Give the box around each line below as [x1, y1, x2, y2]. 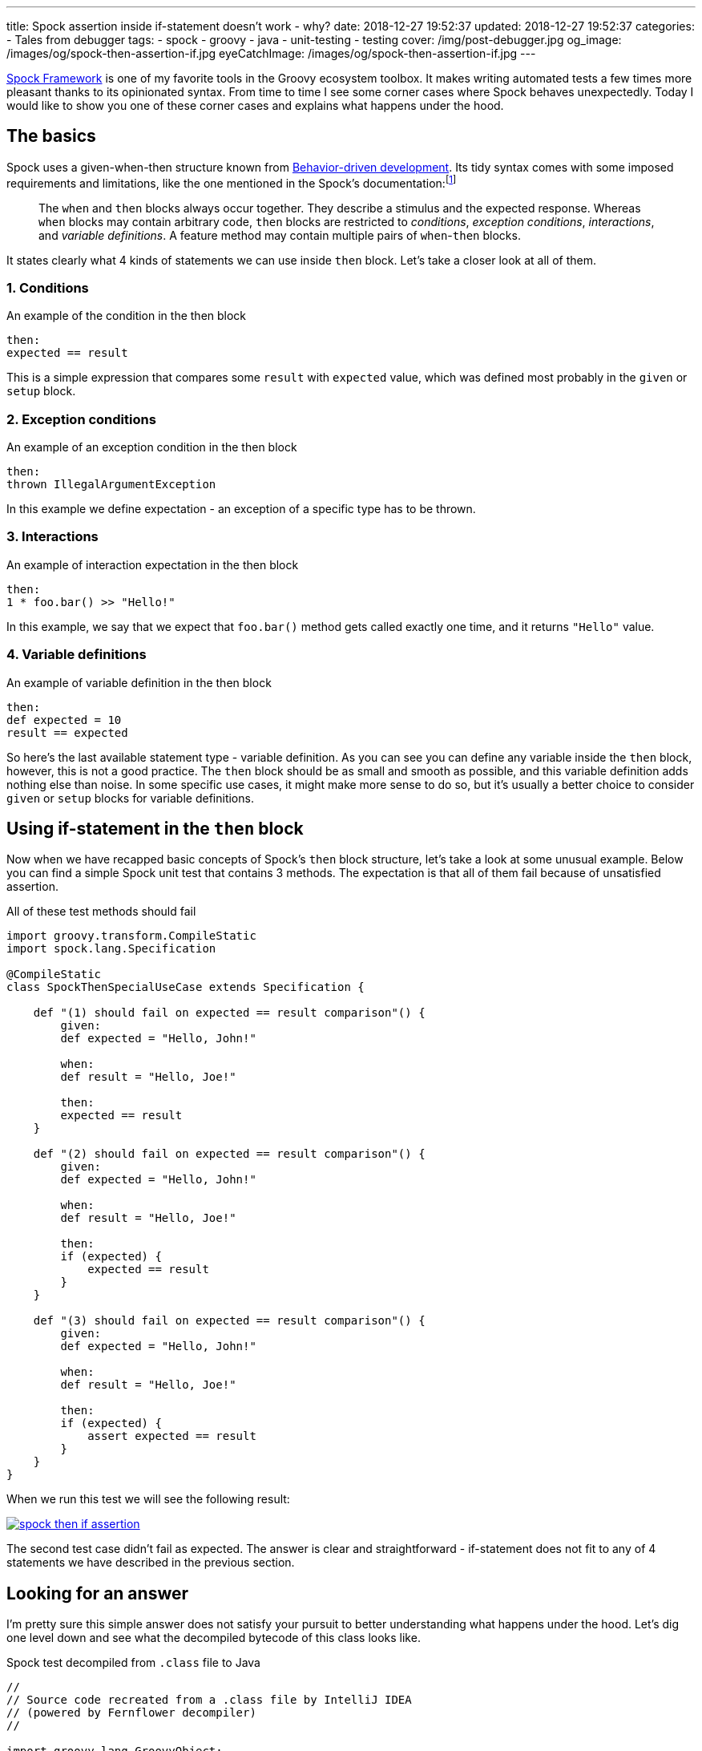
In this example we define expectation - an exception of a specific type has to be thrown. [6, 502, 476, 516]
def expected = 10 [6, 713, 122, 726]
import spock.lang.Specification [6, 942, 216, 956]
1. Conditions [6, 279, 89, 296]
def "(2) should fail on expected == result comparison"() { [33, 1147, 426, 1161]
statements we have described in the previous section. [6, 1555, 295, 1570]
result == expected [6, 726, 128, 739]
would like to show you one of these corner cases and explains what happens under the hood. [6, 99, 504, 112]
